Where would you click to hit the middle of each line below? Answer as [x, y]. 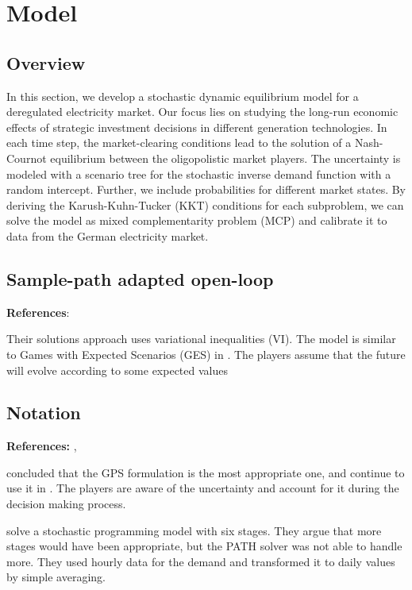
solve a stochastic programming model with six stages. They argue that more [194, 530]
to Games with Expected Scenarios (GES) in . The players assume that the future [206, 354]
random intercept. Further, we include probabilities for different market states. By [206, 189]
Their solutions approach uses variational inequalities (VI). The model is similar [201, 339]
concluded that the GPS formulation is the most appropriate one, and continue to [206, 472]
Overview [46, 62]
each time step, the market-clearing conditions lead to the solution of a [179, 143]
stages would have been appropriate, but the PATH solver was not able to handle [204, 546]
